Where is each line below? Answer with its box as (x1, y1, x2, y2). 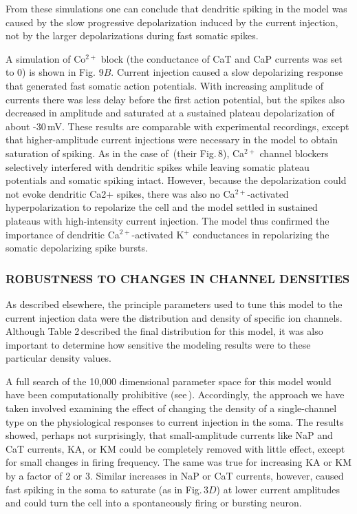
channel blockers (259, 145, 329, 160)
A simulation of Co (6, 51, 86, 65)
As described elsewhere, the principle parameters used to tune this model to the (6, 296, 343, 311)
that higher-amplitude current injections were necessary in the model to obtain (6, 132, 338, 147)
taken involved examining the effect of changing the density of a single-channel (6, 401, 337, 415)
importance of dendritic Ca (6, 227, 120, 241)
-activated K (131, 227, 184, 241)
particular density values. (6, 351, 111, 365)
